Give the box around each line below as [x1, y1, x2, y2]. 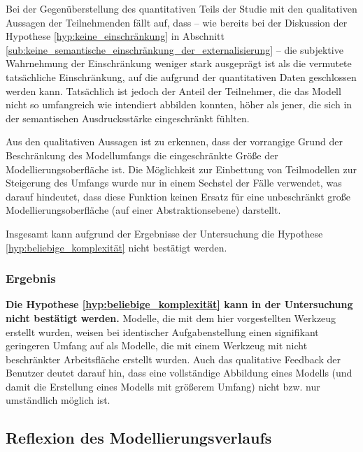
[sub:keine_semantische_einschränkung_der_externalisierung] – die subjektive [6, 42, 343, 57]
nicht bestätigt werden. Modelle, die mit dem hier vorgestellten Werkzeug [6, 310, 336, 325]
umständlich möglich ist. [6, 393, 111, 407]
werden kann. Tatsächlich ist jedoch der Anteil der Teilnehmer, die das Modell [6, 83, 341, 98]
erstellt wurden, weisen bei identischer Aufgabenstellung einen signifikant [6, 324, 319, 339]
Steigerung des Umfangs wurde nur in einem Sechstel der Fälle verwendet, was [6, 175, 342, 190]
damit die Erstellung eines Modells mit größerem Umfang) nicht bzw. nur [6, 379, 320, 393]
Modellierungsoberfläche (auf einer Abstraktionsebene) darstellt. [6, 203, 281, 217]
